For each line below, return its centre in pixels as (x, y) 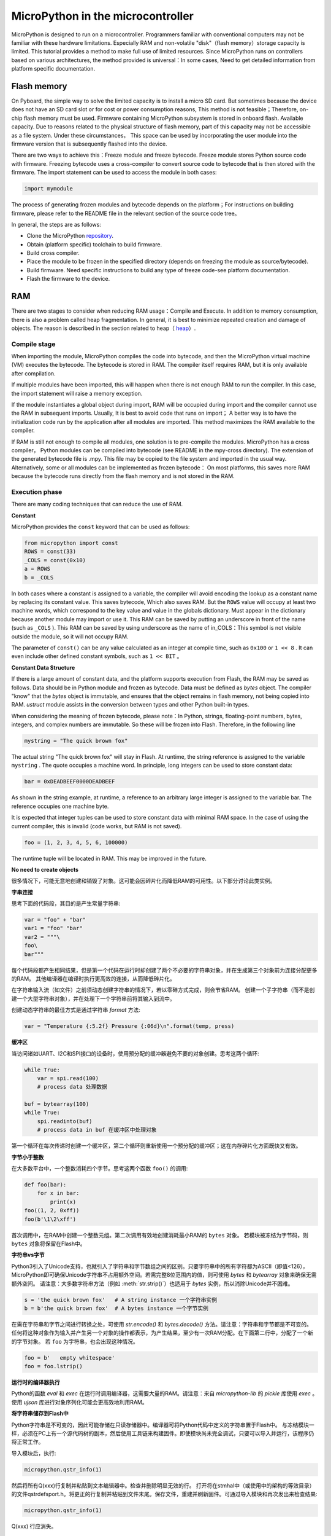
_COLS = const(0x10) (55, 560)
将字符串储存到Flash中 (40, 1414)
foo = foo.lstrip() (53, 1366)
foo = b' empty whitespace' (70, 1358)
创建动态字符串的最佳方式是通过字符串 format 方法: (76, 1010)
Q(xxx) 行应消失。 (34, 1526)
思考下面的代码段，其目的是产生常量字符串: (66, 904)
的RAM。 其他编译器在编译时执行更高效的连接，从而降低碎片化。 (93, 979)
